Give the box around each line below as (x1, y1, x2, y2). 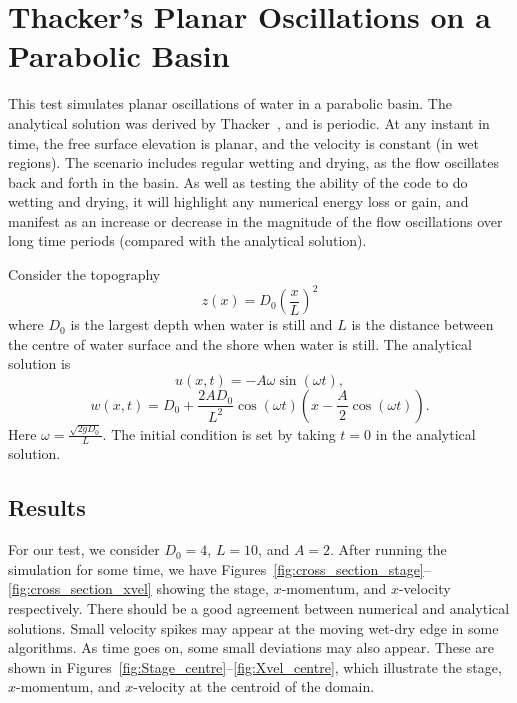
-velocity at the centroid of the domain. (133, 676, 375, 697)
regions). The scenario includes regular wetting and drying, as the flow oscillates (8, 152, 500, 173)
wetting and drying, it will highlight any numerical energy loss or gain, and (8, 191, 469, 212)
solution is (8, 353, 71, 374)
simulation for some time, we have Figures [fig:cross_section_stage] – (8, 558, 431, 579)
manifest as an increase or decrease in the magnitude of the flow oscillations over (8, 210, 503, 231)
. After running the (330, 539, 447, 560)
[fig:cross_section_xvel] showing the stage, (8, 578, 269, 599)
